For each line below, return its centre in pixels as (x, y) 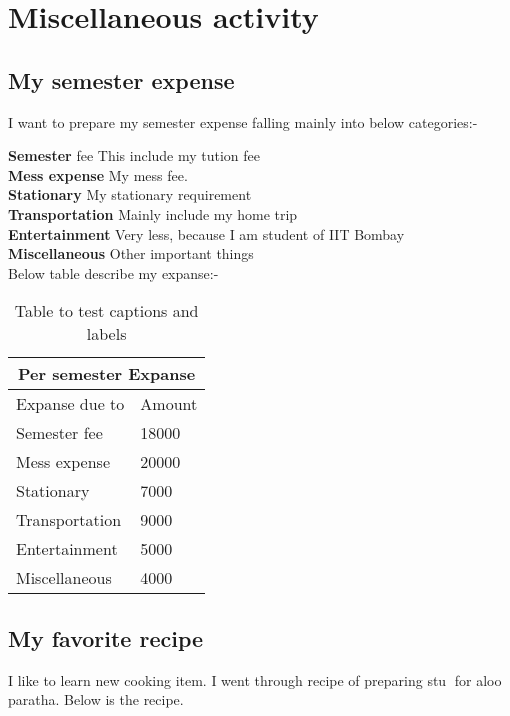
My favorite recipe (106, 637)
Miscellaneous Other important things (131, 253)
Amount (169, 404)
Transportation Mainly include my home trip (153, 213)
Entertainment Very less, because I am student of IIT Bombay (206, 233)
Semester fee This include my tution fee (134, 155)
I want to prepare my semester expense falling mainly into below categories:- (243, 121)
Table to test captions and (106, 311)
